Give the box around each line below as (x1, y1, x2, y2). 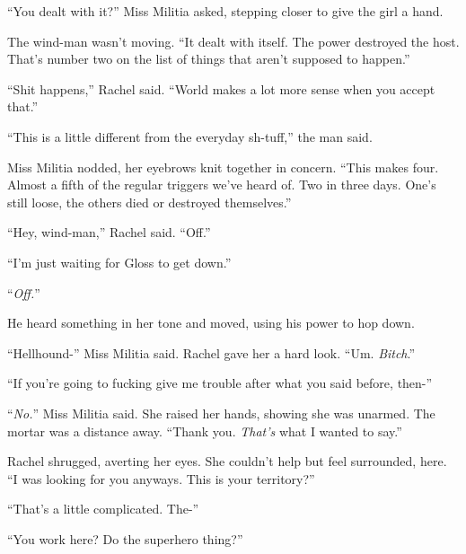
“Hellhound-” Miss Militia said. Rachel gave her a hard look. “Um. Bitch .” (7, 343, 416, 362)
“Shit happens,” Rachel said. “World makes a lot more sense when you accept (7, 79, 435, 98)
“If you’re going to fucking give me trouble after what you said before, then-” (7, 374, 433, 392)
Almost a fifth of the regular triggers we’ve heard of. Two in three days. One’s (7, 175, 436, 194)
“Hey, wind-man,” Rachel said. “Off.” (7, 223, 211, 242)
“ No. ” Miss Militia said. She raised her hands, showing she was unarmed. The (7, 403, 435, 422)
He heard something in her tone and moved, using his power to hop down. (7, 313, 415, 332)
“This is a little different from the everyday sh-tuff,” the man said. (7, 127, 373, 145)
